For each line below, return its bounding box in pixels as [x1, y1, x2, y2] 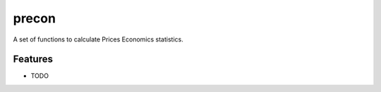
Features [13, 53, 53, 65]
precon [13, 11, 56, 26]
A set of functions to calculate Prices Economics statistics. [13, 35, 183, 44]
